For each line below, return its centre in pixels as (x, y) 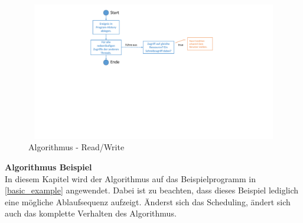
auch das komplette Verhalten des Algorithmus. (91, 213)
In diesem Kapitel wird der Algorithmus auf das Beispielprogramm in (130, 178)
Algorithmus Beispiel (48, 167)
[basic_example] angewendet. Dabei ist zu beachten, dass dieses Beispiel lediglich (152, 190)
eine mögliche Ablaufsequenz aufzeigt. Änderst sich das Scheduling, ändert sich (148, 201)
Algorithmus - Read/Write (76, 147)
